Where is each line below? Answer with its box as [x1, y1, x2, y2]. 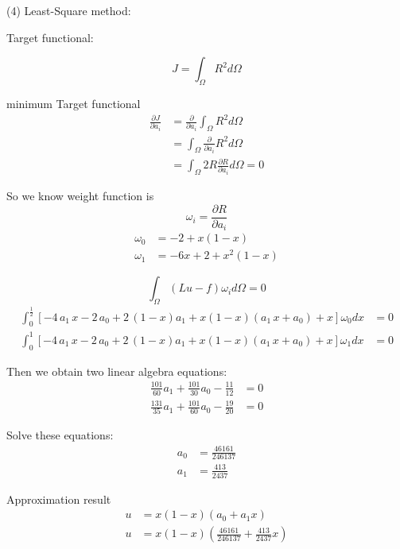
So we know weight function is [6, 188, 154, 204]
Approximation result [6, 490, 111, 507]
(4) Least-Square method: [6, 2, 131, 18]
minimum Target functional [6, 95, 141, 111]
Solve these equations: [6, 427, 114, 443]
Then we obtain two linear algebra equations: [6, 362, 227, 379]
